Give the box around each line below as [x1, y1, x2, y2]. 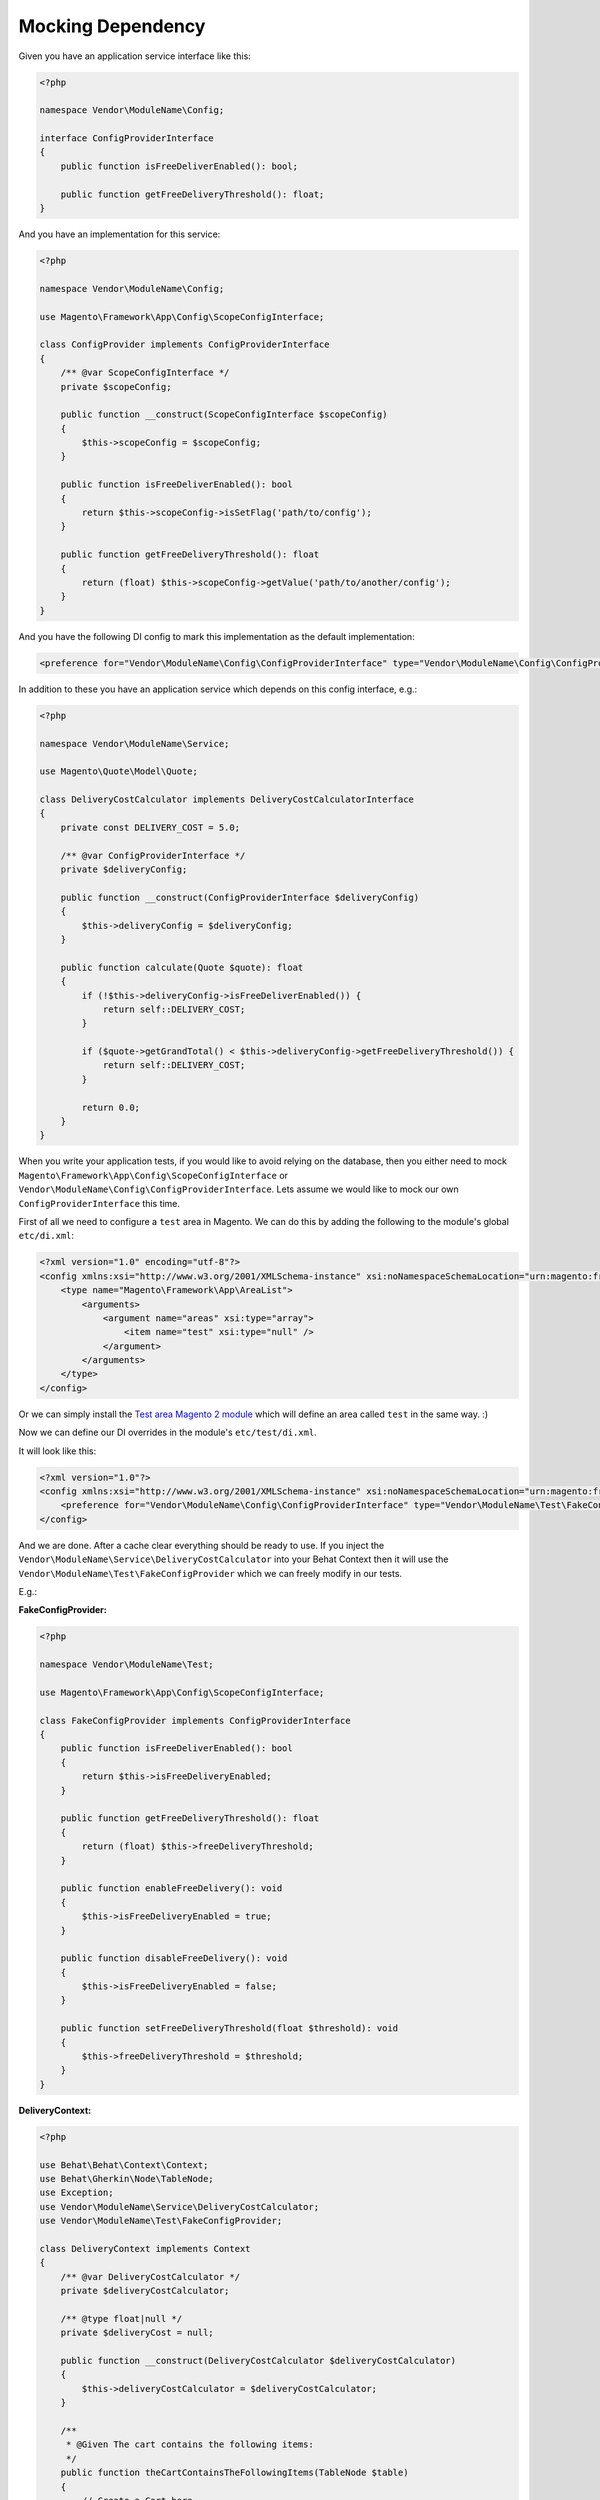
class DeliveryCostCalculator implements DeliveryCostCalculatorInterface [39, 794, 415, 805]
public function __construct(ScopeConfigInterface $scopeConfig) [60, 409, 388, 420]
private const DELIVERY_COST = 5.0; [60, 821, 240, 833]
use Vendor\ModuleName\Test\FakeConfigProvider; [39, 2215, 283, 2227]
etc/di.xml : [18, 1230, 75, 1242]
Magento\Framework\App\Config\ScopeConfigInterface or [18, 1169, 289, 1181]
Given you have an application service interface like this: [18, 50, 252, 62]
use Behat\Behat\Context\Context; [39, 2159, 209, 2170]
